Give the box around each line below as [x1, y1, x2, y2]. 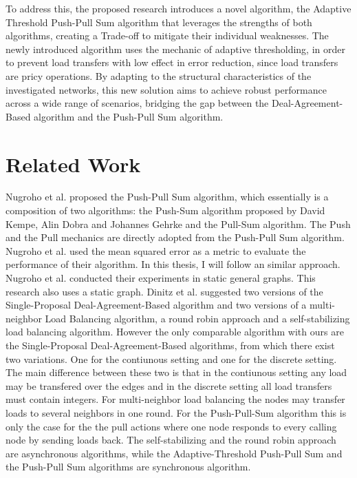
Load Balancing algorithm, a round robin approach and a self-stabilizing [45, 311, 350, 325]
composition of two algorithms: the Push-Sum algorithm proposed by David [6, 203, 325, 218]
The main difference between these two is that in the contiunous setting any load [6, 365, 347, 380]
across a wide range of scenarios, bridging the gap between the [6, 96, 269, 110]
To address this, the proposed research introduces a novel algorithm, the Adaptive [6, 1, 351, 15]
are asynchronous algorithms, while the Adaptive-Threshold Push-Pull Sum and [6, 446, 343, 460]
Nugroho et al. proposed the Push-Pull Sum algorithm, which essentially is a [6, 189, 329, 204]
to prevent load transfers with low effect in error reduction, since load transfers [6, 55, 338, 70]
